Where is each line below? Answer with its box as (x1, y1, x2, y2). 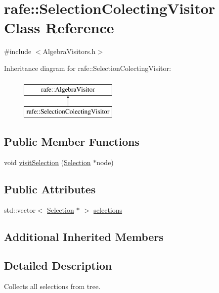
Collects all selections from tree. (4, 281, 101, 292)
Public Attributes (4, 181, 96, 196)
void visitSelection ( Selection (4, 157, 91, 167)
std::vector (4, 204, 36, 215)
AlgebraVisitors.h (43, 46, 96, 57)
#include (4, 46, 32, 57)
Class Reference (4, 17, 114, 38)
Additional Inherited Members (4, 229, 164, 244)
